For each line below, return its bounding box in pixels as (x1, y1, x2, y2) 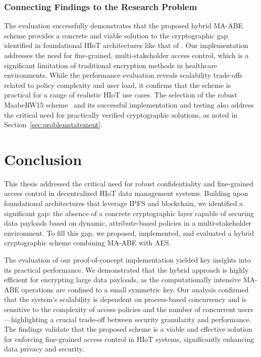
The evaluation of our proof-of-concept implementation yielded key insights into (4, 254, 251, 265)
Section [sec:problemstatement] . (4, 119, 103, 130)
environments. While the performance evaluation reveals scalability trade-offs (4, 70, 242, 80)
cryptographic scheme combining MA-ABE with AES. (4, 237, 171, 248)
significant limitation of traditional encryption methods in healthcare (4, 60, 217, 70)
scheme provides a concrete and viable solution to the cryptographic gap (4, 30, 228, 40)
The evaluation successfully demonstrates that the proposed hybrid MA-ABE (4, 20, 243, 31)
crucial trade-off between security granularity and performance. (56, 314, 251, 324)
